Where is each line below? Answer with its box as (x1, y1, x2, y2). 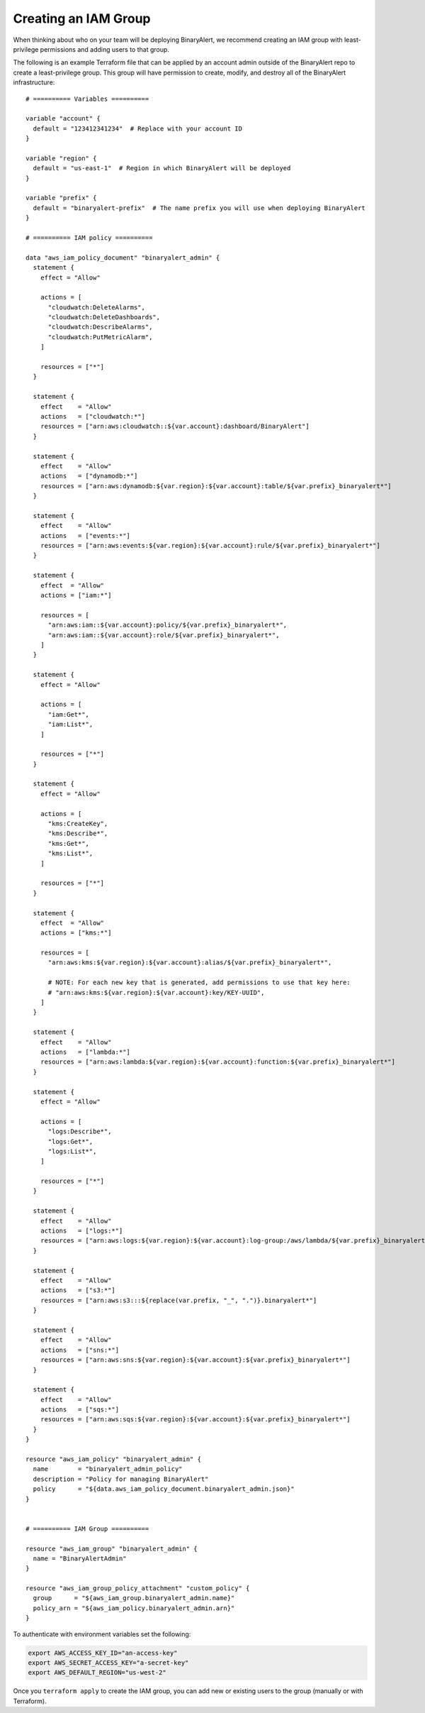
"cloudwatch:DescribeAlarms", (47, 323, 153, 331)
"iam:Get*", (47, 710, 90, 718)
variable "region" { (25, 154, 97, 163)
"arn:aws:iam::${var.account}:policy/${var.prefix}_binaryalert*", (47, 621, 288, 629)
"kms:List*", (47, 849, 93, 858)
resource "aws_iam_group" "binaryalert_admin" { (25, 1544, 198, 1553)
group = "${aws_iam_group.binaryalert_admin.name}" (33, 1594, 235, 1602)
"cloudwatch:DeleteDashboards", (47, 313, 161, 321)
